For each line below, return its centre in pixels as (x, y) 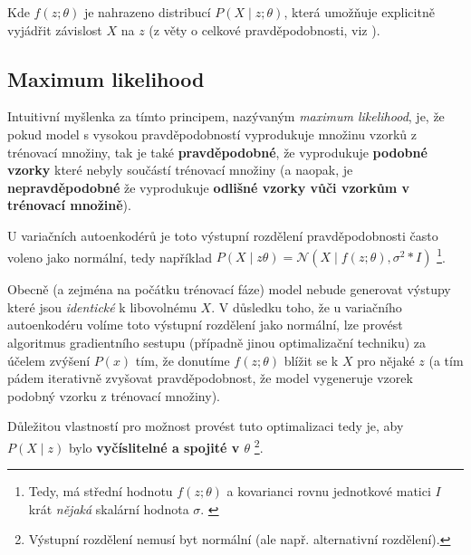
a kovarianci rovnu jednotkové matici (329, 491)
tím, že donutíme (183, 360)
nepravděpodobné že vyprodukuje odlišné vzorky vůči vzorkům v (208, 187)
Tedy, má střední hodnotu (101, 491)
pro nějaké (386, 360)
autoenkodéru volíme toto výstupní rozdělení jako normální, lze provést (205, 325)
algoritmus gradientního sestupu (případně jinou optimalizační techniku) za (217, 342)
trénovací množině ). (69, 205)
